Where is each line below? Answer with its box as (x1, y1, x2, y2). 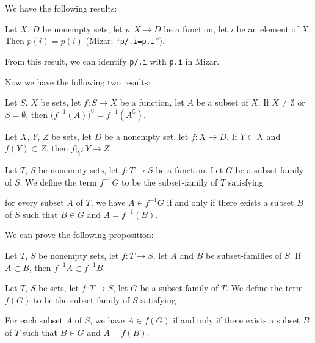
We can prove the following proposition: (5, 228, 154, 241)
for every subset (5, 196, 64, 209)
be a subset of (196, 96, 248, 109)
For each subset (5, 314, 63, 327)
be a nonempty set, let (104, 129, 189, 142)
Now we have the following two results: (5, 75, 151, 88)
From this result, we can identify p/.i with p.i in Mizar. (5, 54, 220, 67)
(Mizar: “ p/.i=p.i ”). (85, 34, 165, 47)
